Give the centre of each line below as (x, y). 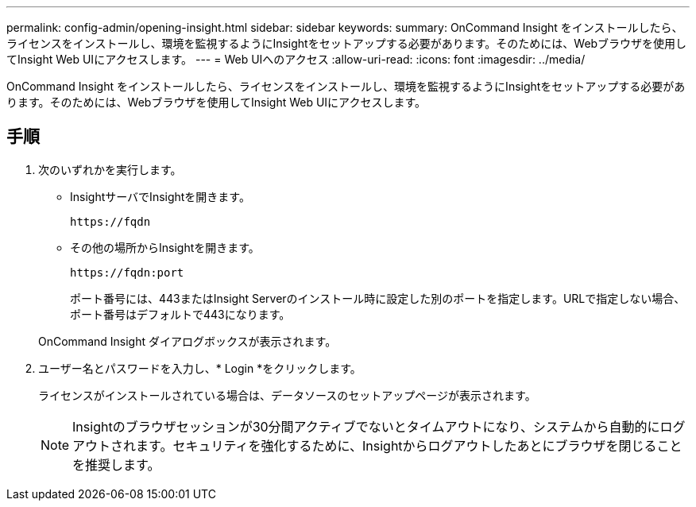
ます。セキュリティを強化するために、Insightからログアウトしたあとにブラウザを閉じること (409, 445)
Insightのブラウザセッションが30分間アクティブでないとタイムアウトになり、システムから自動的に (366, 426)
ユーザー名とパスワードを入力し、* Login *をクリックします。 (200, 368)
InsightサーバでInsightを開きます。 (160, 196)
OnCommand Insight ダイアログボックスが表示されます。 (188, 341)
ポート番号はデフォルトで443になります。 (180, 314)
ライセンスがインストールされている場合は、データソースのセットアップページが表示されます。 (287, 395)
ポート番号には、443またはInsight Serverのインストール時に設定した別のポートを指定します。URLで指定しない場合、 (378, 298)
